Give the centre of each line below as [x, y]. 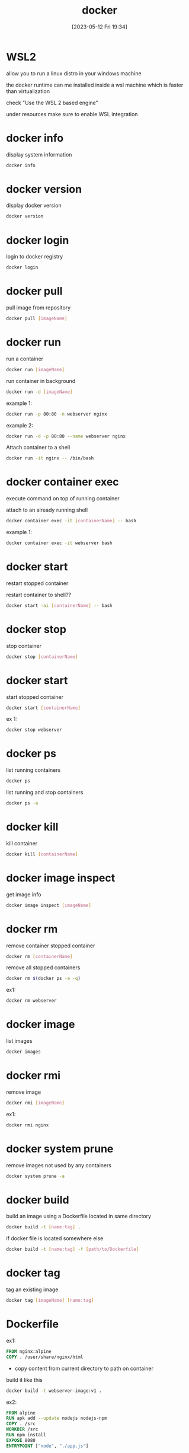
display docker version [34, 206]
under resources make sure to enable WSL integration [72, 114]
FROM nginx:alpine [29, 1351]
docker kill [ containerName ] [42, 854]
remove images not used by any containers [59, 1165]
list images [19, 1041]
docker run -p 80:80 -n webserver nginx [57, 414]
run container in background [41, 381]
